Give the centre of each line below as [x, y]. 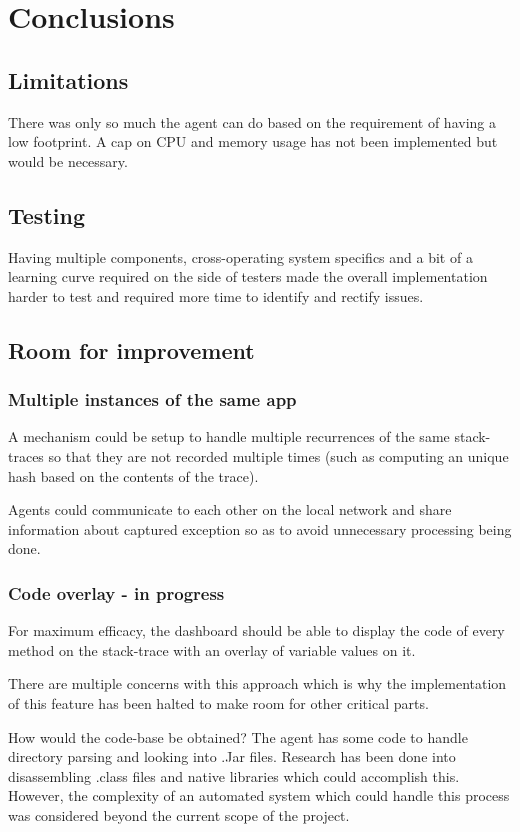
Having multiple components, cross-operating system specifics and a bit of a [240, 256]
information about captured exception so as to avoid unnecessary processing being [260, 528]
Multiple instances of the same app [152, 399]
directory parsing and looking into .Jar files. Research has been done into [232, 756]
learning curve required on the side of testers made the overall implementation [248, 276]
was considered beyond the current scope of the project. [179, 814]
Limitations [68, 79]
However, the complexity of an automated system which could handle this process [259, 795]
